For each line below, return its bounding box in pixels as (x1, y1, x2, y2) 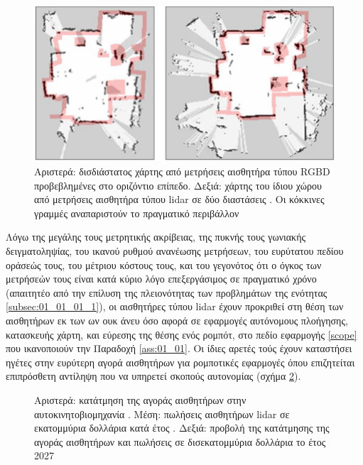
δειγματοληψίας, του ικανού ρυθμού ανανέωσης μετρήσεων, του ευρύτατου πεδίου (6, 244, 344, 258)
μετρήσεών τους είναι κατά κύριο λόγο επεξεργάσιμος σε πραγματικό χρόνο (6, 271, 317, 286)
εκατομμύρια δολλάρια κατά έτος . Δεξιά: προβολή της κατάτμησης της (34, 420, 330, 435)
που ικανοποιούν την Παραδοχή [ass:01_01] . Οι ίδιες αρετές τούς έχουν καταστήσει (6, 341, 352, 356)
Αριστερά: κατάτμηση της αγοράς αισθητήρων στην (34, 392, 246, 407)
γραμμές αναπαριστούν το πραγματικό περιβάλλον (34, 205, 239, 220)
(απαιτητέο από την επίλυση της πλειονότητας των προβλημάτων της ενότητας (6, 285, 327, 300)
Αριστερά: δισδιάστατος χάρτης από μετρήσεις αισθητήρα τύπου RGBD (34, 164, 330, 179)
